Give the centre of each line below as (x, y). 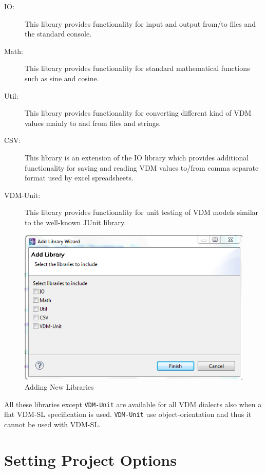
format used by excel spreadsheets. (79, 178)
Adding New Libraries (59, 386)
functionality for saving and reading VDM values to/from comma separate (142, 167)
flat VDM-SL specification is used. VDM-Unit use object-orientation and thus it (128, 414)
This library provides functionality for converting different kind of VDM (138, 113)
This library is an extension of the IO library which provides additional (137, 157)
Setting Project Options (90, 459)
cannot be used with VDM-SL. (52, 424)
